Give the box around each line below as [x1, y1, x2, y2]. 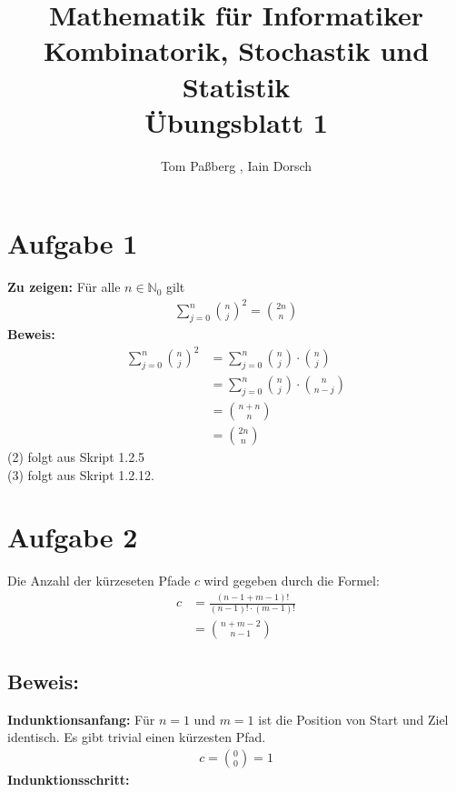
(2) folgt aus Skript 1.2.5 [7, 446, 145, 466]
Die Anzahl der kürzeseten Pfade [7, 571, 191, 590]
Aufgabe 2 [7, 518, 138, 556]
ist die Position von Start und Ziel [258, 709, 449, 728]
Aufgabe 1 [7, 225, 138, 262]
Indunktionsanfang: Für [7, 709, 155, 728]
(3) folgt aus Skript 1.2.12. [7, 465, 154, 484]
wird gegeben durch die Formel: [203, 571, 380, 590]
